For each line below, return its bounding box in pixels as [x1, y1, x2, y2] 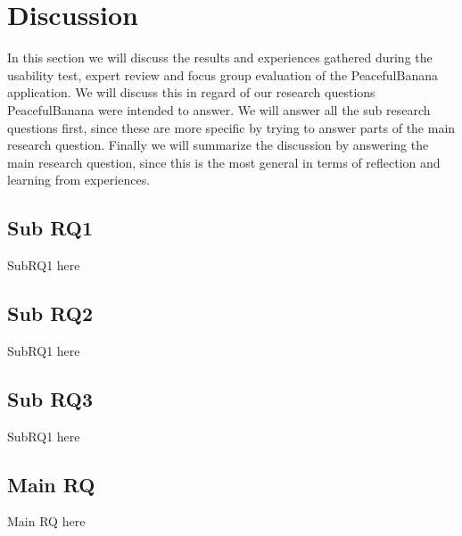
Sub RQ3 [7, 384, 93, 412]
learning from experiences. [7, 170, 151, 189]
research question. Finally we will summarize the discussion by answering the [7, 136, 429, 154]
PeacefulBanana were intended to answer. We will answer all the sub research [7, 100, 431, 119]
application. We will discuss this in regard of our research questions [7, 83, 375, 102]
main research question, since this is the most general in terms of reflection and [7, 153, 441, 171]
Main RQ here [7, 512, 86, 531]
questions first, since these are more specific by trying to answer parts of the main [7, 118, 456, 136]
